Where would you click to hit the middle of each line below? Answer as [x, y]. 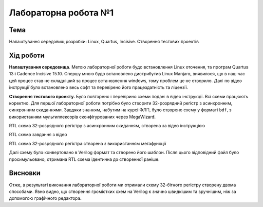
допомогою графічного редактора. [45, 198]
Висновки [25, 173]
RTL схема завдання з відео [38, 135]
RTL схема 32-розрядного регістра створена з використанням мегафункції [88, 143]
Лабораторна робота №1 [61, 13]
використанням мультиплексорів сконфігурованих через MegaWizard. [82, 117]
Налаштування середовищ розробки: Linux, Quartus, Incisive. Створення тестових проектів [104, 42]
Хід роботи [27, 55]
